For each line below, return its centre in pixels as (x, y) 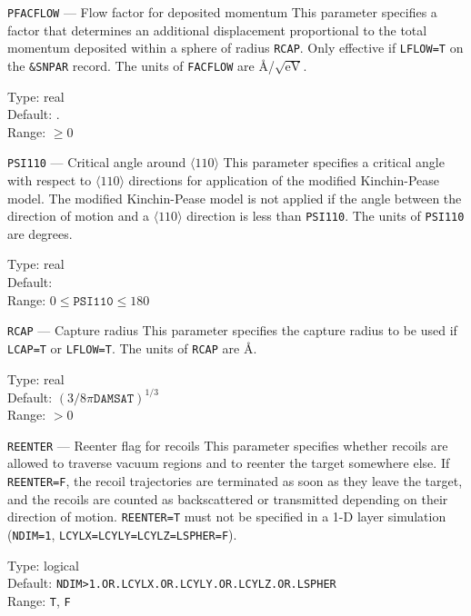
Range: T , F (39, 600)
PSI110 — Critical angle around (97, 162)
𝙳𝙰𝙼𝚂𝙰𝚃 (114, 398)
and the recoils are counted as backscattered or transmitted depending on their (228, 498)
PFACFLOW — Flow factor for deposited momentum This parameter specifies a (222, 12)
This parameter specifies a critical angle (334, 162)
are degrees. (40, 233)
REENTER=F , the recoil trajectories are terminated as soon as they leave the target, (235, 481)
